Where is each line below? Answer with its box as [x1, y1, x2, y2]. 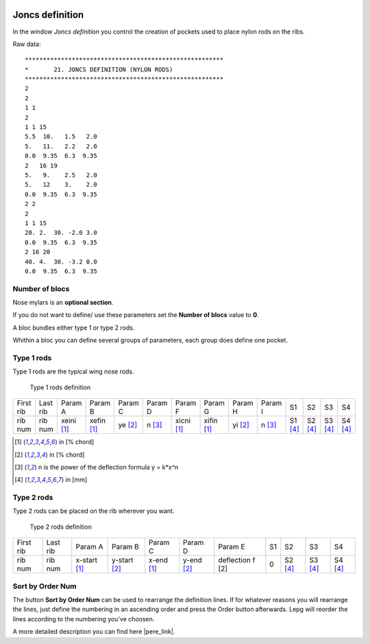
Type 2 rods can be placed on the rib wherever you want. [12, 507, 175, 515]
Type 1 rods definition [29, 383, 91, 391]
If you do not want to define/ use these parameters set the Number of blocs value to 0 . [12, 311, 260, 319]
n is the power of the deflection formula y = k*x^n [38, 463, 179, 471]
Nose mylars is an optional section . [12, 299, 114, 307]
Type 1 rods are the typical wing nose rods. [12, 367, 134, 376]
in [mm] [65, 476, 88, 484]
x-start [75, 555, 98, 565]
